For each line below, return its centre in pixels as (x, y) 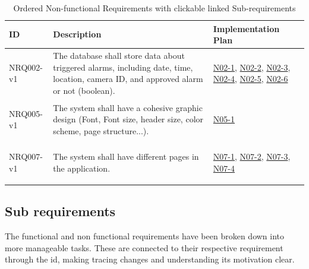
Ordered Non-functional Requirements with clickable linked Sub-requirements (154, 8)
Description (77, 34)
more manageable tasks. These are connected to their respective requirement (144, 247)
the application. (82, 168)
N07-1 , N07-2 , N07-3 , (252, 156)
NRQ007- (26, 156)
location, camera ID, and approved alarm (128, 79)
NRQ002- (26, 67)
